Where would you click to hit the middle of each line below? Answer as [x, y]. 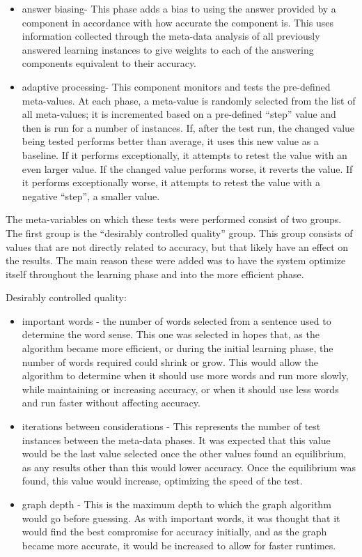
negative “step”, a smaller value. [91, 196]
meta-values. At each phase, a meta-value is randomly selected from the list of [189, 100]
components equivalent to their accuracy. [109, 63]
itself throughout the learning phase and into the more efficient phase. [155, 274]
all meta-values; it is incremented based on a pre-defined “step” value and [179, 114]
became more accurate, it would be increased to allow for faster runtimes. [179, 545]
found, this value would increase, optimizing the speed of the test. [162, 481]
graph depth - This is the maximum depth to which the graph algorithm [176, 504]
